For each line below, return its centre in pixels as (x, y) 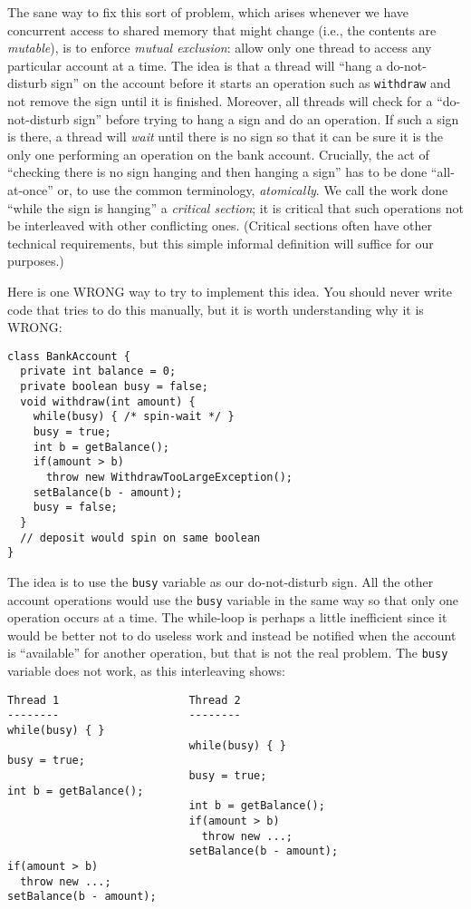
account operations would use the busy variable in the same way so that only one (233, 599)
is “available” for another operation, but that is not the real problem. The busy (228, 653)
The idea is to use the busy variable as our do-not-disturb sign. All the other (221, 581)
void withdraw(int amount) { (108, 401)
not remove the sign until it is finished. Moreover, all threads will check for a (220, 101)
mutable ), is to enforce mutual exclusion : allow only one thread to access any (220, 48)
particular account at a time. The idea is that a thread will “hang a (195, 65)
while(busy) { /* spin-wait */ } (134, 417)
